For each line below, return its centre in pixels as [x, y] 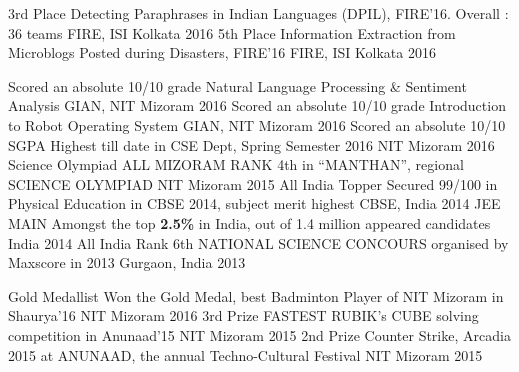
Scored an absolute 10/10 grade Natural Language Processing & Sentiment [237, 85]
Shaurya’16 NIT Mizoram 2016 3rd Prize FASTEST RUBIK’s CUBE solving [243, 315]
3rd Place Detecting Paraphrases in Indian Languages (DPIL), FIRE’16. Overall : [258, 13]
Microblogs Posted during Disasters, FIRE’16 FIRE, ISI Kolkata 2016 [222, 52]
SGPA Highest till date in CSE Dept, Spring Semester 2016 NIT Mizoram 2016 [251, 144]
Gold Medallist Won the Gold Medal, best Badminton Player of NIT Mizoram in [256, 295]
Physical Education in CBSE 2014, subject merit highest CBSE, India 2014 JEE [254, 203]
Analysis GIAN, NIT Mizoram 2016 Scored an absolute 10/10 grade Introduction [257, 105]
